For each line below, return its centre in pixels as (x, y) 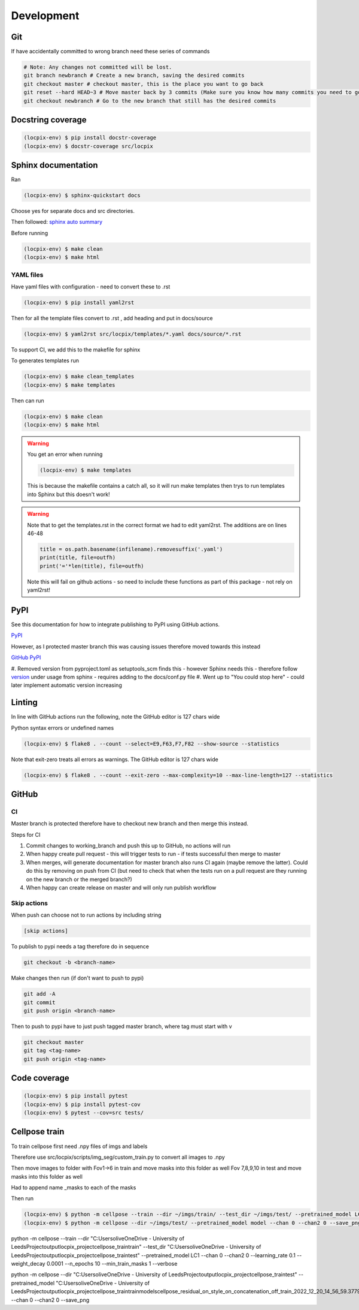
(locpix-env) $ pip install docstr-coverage (90, 138)
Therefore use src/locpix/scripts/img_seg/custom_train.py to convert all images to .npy (118, 1157)
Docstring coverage (49, 120)
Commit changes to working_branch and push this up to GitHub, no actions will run (128, 846)
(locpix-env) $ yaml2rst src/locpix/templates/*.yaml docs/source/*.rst (133, 334)
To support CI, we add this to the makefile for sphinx (76, 349)
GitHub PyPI (26, 657)
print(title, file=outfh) (78, 558)
